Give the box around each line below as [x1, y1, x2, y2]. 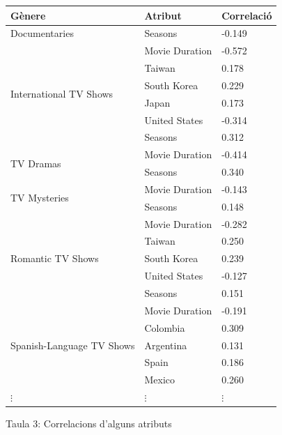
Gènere [10, 8, 46, 22]
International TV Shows [10, 86, 113, 101]
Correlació [221, 8, 272, 22]
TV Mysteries [10, 190, 69, 205]
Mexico [144, 372, 175, 387]
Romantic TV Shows [10, 251, 99, 266]
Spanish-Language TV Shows [10, 337, 135, 352]
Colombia [144, 320, 185, 335]
